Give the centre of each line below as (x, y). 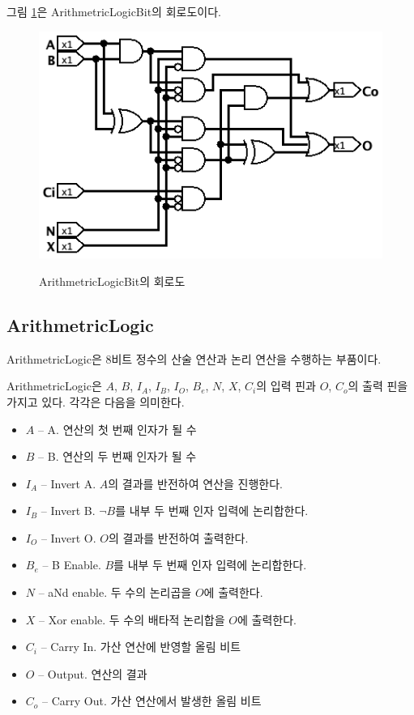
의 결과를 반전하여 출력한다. (178, 537)
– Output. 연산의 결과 (93, 673)
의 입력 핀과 (286, 386)
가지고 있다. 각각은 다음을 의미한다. (96, 401)
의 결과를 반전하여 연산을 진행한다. (195, 483)
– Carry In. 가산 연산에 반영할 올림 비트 (141, 647)
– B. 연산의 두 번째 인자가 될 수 (117, 456)
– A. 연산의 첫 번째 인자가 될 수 (117, 429)
